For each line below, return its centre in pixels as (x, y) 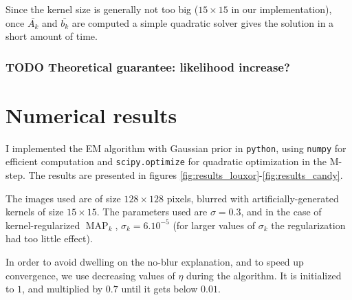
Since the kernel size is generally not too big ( (102, 9)
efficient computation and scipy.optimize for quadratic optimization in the (166, 161)
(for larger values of (214, 225)
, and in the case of (281, 212)
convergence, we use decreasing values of (90, 275)
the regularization (308, 225)
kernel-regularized (43, 225)
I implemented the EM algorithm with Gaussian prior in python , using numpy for (176, 148)
